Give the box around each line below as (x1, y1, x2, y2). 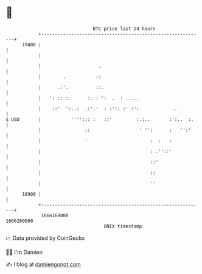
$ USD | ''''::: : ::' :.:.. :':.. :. (5, 116, 194, 123)
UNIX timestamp (103, 223, 142, 229)
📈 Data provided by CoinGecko (5, 234, 85, 242)
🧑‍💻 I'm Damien (5, 248, 43, 256)
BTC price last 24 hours (92, 26, 156, 32)
